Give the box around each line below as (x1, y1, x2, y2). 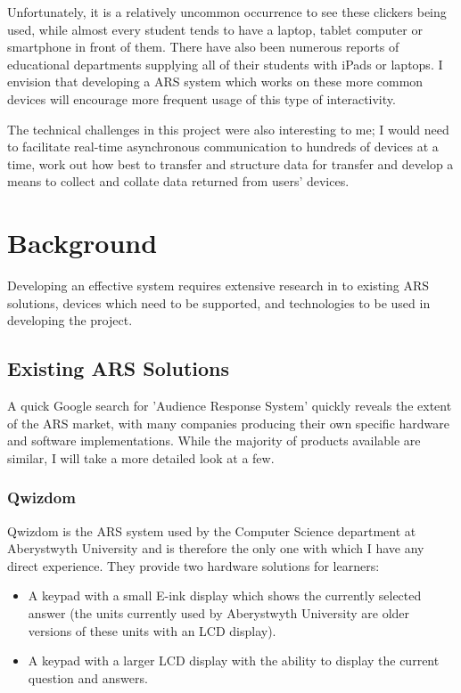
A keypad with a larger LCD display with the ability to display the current (28, 651, 440, 670)
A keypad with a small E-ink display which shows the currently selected (28, 586, 422, 605)
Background (7, 224, 158, 261)
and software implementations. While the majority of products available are (7, 431, 421, 450)
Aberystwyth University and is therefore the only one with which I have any (7, 539, 424, 558)
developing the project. (7, 311, 133, 330)
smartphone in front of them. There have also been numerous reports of (7, 37, 399, 56)
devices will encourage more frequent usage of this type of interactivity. (7, 89, 396, 108)
